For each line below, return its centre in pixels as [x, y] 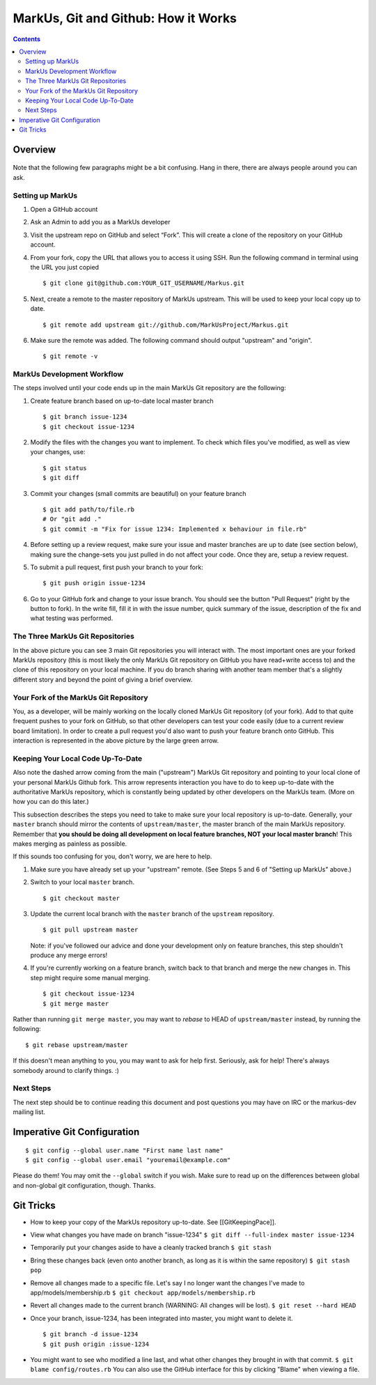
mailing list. [29, 1112]
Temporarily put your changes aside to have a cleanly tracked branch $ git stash [151, 1248]
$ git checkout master [81, 898]
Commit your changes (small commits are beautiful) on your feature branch [138, 493]
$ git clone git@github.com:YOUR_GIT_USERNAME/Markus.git [144, 283]
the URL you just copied [65, 267]
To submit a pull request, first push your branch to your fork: [117, 567]
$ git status [65, 468]
